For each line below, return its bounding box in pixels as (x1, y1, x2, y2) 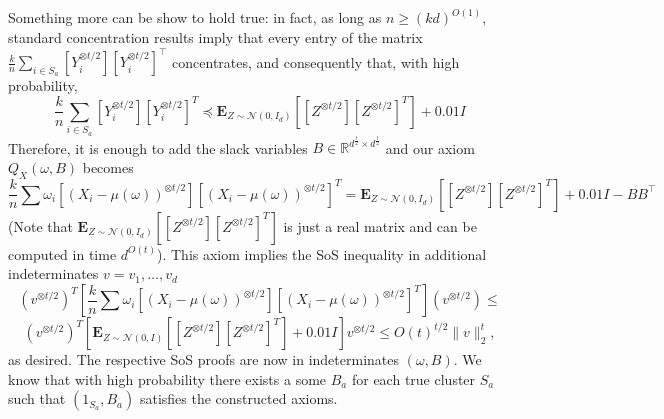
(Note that (8, 215, 73, 236)
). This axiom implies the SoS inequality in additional (157, 243, 487, 264)
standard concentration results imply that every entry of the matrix (8, 27, 423, 48)
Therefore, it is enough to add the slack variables (8, 137, 308, 158)
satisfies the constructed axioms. (139, 388, 338, 409)
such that (8, 388, 66, 409)
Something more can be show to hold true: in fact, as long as (8, 7, 382, 28)
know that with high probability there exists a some (8, 368, 327, 389)
